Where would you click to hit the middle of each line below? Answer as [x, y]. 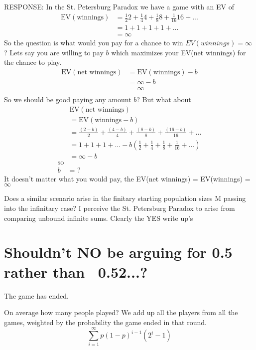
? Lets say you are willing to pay [54, 52]
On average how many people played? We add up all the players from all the [121, 312]
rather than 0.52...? [76, 271]
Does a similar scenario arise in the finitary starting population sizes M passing [125, 198]
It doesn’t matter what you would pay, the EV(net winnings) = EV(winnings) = [127, 178]
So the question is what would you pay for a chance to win [94, 43]
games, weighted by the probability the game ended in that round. [105, 322]
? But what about [164, 99]
